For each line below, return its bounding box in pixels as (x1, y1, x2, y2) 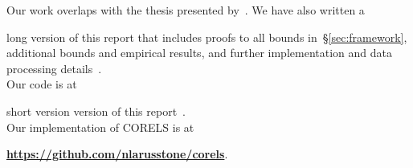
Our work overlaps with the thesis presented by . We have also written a (6, 2, 365, 18)
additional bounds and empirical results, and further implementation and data (6, 44, 392, 61)
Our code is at (6, 76, 77, 92)
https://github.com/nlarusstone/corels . (6, 145, 228, 162)
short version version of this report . (6, 102, 186, 119)
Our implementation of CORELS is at (6, 118, 194, 135)
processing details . (6, 59, 102, 76)
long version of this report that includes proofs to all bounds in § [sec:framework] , (6, 28, 407, 45)
